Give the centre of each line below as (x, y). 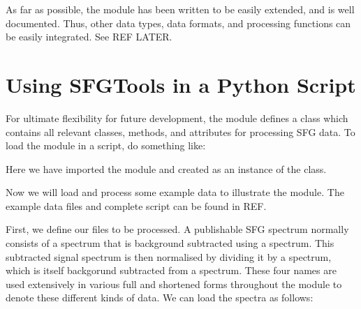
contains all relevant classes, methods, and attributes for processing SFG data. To (180, 131)
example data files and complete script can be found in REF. (136, 205)
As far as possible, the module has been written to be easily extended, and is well (180, 9)
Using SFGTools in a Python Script (181, 84)
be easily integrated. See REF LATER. (89, 37)
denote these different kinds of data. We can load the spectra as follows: (160, 297)
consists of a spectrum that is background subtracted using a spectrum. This (170, 243)
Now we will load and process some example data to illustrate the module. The (175, 192)
